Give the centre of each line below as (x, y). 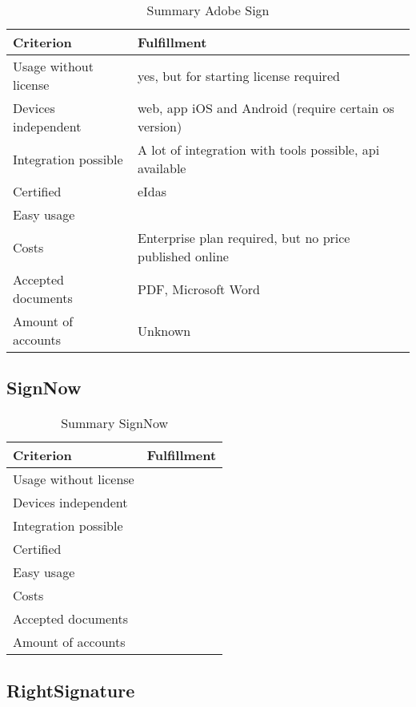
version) (160, 126)
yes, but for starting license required (238, 75)
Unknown (164, 330)
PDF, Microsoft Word (198, 289)
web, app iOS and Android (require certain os (266, 108)
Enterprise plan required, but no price (244, 238)
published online (183, 256)
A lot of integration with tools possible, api (258, 149)
